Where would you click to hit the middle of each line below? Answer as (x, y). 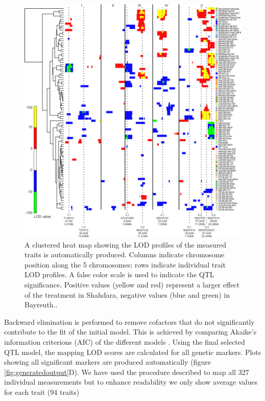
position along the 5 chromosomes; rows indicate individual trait (125, 264)
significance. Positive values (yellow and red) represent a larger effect (132, 285)
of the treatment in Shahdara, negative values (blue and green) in (127, 294)
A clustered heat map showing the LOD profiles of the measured (126, 244)
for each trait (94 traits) (42, 392)
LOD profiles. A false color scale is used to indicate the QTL (119, 274)
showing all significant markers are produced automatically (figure (107, 362)
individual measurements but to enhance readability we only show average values (131, 382)
